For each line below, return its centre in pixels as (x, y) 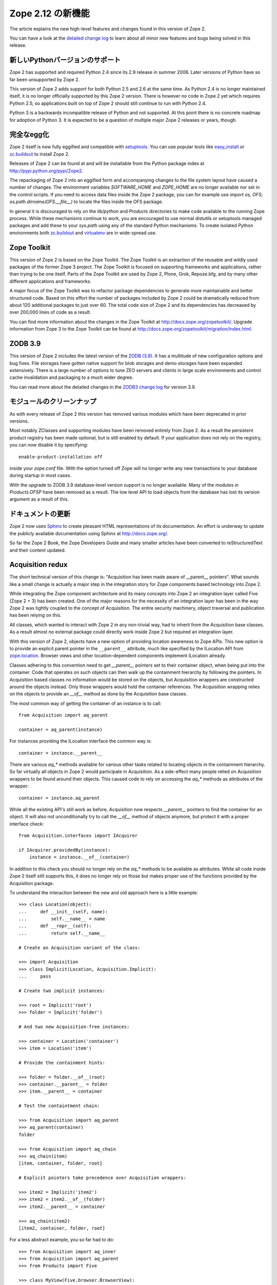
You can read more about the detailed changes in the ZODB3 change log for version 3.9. (103, 387)
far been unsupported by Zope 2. (45, 79)
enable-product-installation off (61, 457)
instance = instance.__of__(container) (79, 857)
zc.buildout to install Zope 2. (39, 154)
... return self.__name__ (62, 933)
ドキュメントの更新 (40, 514)
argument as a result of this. (39, 499)
